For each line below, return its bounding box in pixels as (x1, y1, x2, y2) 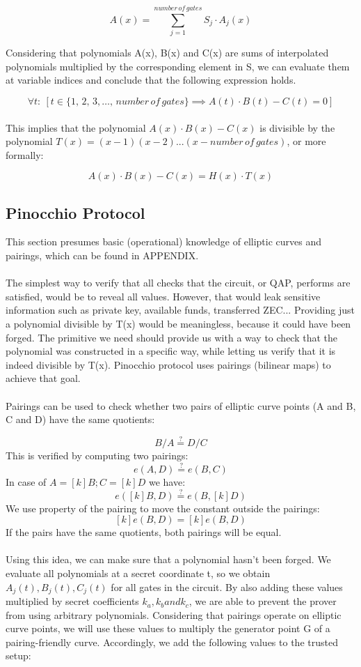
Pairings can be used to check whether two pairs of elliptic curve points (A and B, (6, 398, 356, 413)
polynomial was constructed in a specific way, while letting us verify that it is (6, 344, 336, 358)
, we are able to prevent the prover (188, 594, 337, 608)
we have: (148, 474, 186, 489)
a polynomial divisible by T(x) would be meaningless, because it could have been (6, 316, 351, 331)
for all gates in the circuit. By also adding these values (111, 579, 343, 594)
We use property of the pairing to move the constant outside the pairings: (6, 500, 320, 515)
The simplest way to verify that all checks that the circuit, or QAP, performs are (6, 275, 351, 290)
